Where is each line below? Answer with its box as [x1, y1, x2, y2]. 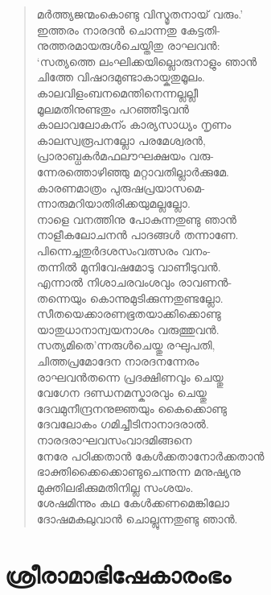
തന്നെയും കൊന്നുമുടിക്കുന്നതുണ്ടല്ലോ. [36, 289, 224, 306]
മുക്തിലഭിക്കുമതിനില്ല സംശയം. [36, 478, 194, 495]
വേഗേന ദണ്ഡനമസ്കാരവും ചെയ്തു [36, 384, 207, 401]
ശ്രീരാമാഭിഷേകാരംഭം [5, 557, 231, 590]
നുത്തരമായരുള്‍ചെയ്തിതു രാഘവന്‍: [36, 37, 220, 54]
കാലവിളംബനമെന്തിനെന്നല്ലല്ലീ [36, 84, 199, 101]
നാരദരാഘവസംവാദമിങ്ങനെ [36, 432, 192, 448]
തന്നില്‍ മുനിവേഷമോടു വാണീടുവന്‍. [36, 258, 221, 275]
